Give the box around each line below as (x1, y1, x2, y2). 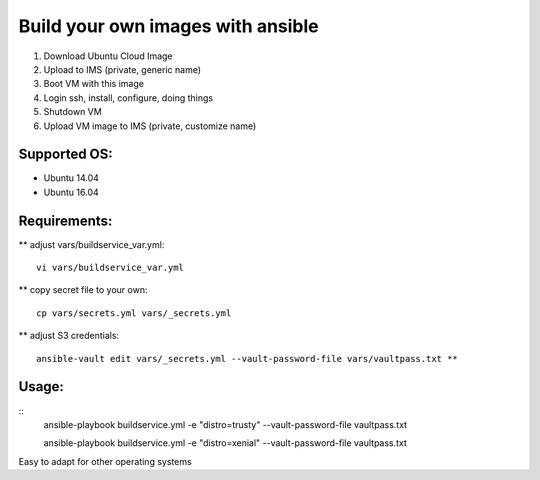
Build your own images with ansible (18, 15, 319, 37)
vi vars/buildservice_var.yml (36, 262, 185, 274)
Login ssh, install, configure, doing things (43, 91, 214, 104)
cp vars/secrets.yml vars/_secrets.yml (36, 307, 232, 319)
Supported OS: (18, 146, 114, 163)
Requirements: (18, 212, 113, 229)
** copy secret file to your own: (18, 284, 148, 296)
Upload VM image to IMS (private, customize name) (43, 120, 257, 132)
